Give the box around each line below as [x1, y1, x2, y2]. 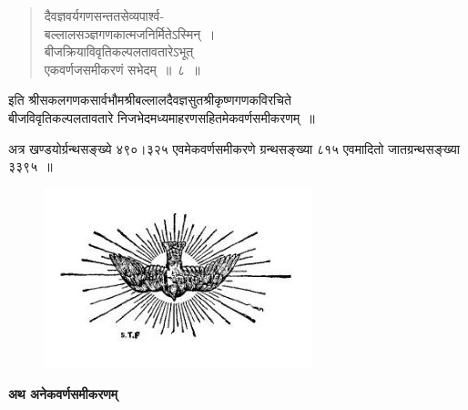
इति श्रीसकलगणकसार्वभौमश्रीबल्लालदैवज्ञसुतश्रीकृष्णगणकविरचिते [8, 90, 291, 109]
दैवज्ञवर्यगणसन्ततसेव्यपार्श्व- [44, 6, 165, 25]
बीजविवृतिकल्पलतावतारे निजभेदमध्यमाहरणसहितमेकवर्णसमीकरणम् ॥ [8, 108, 315, 127]
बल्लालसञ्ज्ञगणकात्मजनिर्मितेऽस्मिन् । [44, 24, 216, 43]
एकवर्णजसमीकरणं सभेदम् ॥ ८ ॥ [44, 59, 200, 78]
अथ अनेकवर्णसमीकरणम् [8, 384, 118, 404]
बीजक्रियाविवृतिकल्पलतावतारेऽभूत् [44, 42, 194, 61]
